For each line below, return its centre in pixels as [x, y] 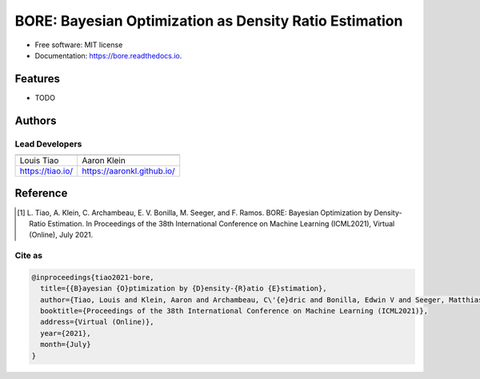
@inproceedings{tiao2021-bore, [93, 277]
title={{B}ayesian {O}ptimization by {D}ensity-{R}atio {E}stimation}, [184, 289]
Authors [36, 120]
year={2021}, [66, 333]
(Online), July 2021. [61, 235]
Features [37, 79]
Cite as [29, 256]
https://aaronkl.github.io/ [128, 171]
